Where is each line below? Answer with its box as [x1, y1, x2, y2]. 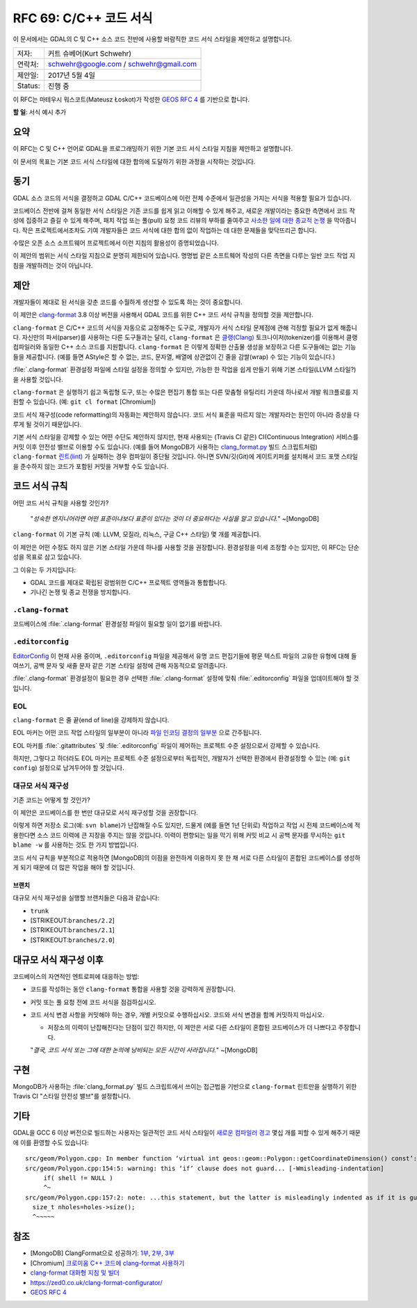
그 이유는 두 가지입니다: [13, 566, 76, 574]
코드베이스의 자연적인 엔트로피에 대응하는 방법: [13, 972, 140, 980]
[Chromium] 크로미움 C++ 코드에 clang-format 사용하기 [30, 1259, 185, 1267]
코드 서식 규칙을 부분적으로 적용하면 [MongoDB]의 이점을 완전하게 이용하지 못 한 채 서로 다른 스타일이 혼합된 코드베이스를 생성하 [13, 853, 361, 862]
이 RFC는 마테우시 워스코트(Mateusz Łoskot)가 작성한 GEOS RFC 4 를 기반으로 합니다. [13, 95, 250, 104]
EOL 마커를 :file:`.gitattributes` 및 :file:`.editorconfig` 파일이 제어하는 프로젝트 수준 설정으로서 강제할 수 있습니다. [13, 741, 320, 749]
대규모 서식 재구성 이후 [13, 954, 104, 966]
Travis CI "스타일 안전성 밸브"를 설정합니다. [13, 1092, 131, 1101]
